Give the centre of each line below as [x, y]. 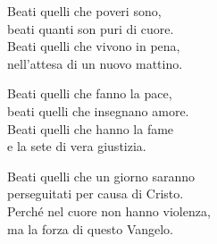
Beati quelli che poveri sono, [84, 11]
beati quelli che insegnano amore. [98, 110]
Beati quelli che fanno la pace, [90, 93]
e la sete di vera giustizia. [77, 146]
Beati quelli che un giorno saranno [101, 176]
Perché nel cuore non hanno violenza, [109, 210]
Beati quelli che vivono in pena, [94, 46]
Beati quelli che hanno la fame [91, 128]
